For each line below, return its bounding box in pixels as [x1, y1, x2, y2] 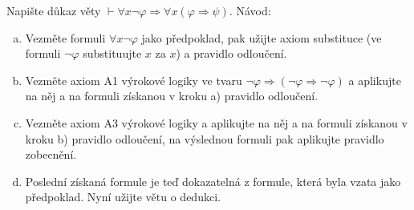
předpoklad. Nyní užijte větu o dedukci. [25, 188, 221, 205]
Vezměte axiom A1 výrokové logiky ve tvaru [25, 71, 242, 88]
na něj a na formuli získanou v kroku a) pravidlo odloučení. [25, 87, 319, 104]
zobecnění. [25, 146, 77, 163]
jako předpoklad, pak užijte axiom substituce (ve [141, 29, 382, 46]
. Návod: [229, 2, 271, 18]
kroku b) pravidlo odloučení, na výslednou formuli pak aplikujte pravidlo [25, 130, 384, 147]
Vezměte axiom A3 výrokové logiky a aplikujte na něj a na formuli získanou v [25, 114, 408, 131]
